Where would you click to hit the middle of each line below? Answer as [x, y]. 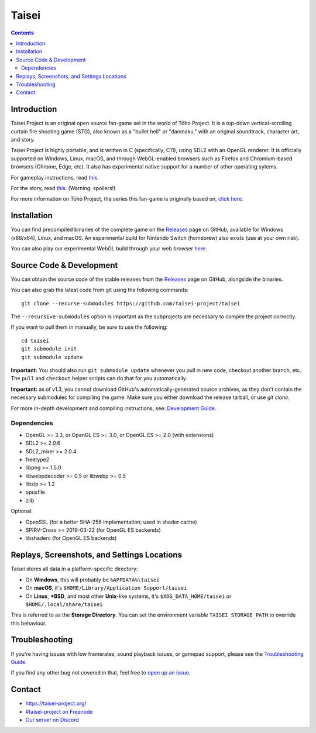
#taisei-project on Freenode [59, 711]
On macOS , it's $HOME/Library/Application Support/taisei [106, 588]
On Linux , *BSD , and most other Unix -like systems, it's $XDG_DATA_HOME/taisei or [128, 596]
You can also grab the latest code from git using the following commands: [100, 290]
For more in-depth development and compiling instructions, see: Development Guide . [114, 408]
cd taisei [35, 340]
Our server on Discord [52, 720]
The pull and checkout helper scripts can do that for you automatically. [99, 378]
